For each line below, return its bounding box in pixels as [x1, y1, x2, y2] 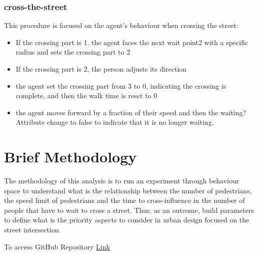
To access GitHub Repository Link [4, 241, 110, 251]
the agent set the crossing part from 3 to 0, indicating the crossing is [15, 80, 226, 91]
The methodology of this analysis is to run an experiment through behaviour [4, 175, 239, 186]
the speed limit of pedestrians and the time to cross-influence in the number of [4, 195, 245, 205]
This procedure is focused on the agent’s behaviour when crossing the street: [4, 20, 238, 31]
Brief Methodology [4, 146, 137, 167]
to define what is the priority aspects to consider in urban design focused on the [4, 214, 249, 225]
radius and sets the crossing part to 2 [15, 47, 130, 57]
